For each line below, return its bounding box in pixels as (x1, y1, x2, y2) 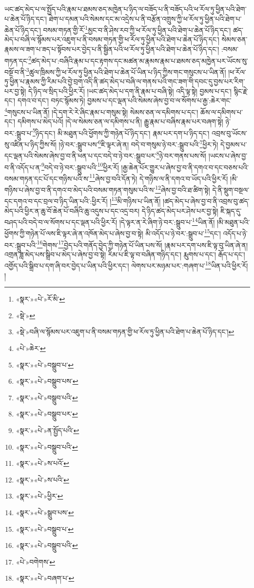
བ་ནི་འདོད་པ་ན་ (4, 162, 41, 172)
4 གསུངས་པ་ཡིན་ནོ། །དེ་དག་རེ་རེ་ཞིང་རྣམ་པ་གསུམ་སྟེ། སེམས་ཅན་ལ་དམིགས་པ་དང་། (4, 105, 198, 117)
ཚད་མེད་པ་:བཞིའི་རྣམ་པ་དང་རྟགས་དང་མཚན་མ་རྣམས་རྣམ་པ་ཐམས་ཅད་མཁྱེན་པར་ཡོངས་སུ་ (31, 55, 248, 65)
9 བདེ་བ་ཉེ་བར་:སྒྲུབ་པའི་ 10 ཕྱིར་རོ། (41, 160, 119, 172)
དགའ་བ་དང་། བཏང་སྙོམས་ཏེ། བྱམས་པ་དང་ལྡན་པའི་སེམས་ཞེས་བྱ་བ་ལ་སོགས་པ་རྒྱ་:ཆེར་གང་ (17, 95, 232, 106)
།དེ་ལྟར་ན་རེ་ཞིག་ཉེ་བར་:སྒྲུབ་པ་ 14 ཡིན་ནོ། (119, 216, 215, 227)
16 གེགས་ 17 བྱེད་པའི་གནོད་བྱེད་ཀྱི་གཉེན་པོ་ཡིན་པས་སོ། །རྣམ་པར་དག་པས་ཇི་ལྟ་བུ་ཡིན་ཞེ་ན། (37, 238, 248, 250)
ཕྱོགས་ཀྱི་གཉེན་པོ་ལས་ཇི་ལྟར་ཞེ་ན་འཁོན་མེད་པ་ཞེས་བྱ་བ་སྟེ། (4, 228, 143, 238)
